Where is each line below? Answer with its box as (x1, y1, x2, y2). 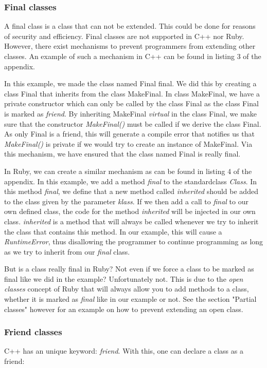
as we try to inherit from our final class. (4, 246, 130, 257)
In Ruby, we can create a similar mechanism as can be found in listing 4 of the (4, 165, 252, 176)
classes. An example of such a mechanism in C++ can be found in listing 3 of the (4, 51, 261, 61)
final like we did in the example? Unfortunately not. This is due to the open (4, 273, 243, 284)
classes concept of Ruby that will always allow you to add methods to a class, (4, 283, 249, 294)
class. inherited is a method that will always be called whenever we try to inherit (4, 216, 259, 226)
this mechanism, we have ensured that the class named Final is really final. (4, 148, 241, 159)
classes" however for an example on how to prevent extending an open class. (4, 303, 243, 314)
